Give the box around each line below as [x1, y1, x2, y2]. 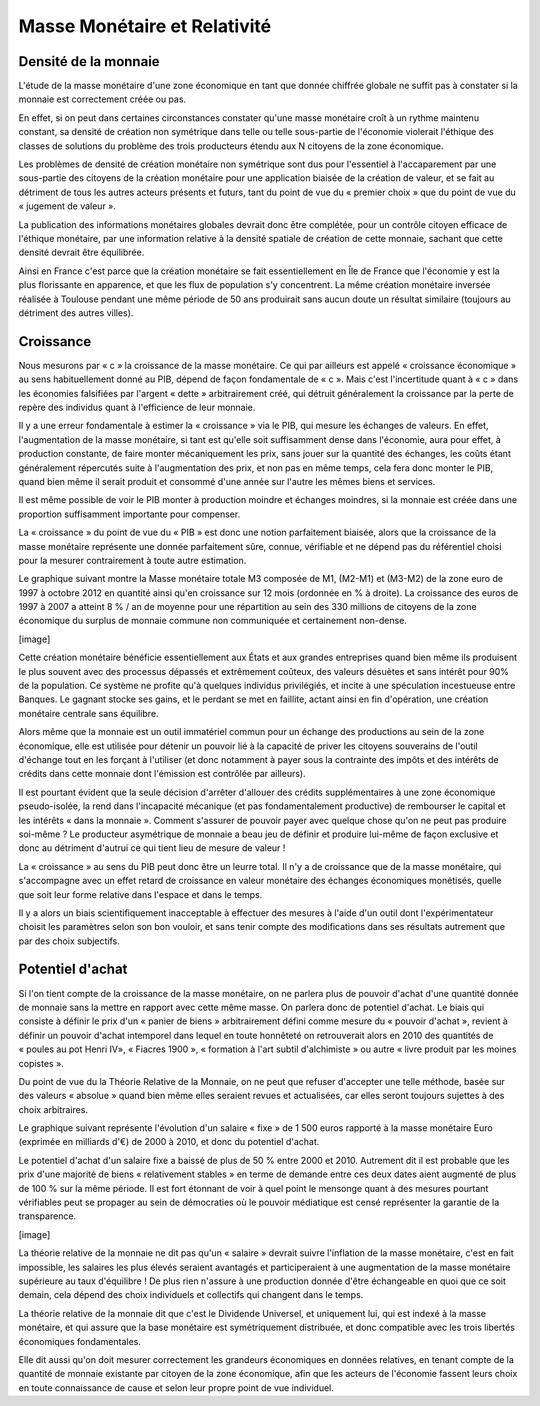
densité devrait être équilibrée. [18, 246, 145, 259]
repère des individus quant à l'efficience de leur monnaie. [18, 401, 256, 413]
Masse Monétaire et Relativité [18, 15, 272, 37]
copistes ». [18, 1057, 64, 1069]
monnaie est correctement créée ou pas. [18, 93, 187, 105]
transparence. [18, 1210, 77, 1222]
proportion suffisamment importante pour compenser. [18, 508, 241, 520]
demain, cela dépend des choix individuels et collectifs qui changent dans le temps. [18, 1289, 364, 1301]
